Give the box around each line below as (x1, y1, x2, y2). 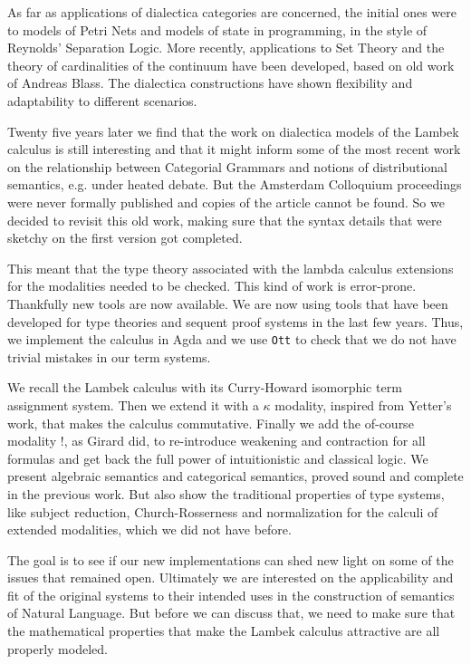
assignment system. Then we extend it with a (7, 395, 259, 414)
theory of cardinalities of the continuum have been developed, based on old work (7, 55, 455, 74)
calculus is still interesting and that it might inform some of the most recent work (7, 140, 461, 159)
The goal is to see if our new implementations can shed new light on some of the (7, 550, 454, 569)
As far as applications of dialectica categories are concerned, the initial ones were (7, 3, 457, 21)
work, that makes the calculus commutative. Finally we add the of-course (7, 413, 414, 432)
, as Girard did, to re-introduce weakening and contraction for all (63, 431, 426, 450)
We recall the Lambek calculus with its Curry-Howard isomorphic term (7, 378, 402, 397)
